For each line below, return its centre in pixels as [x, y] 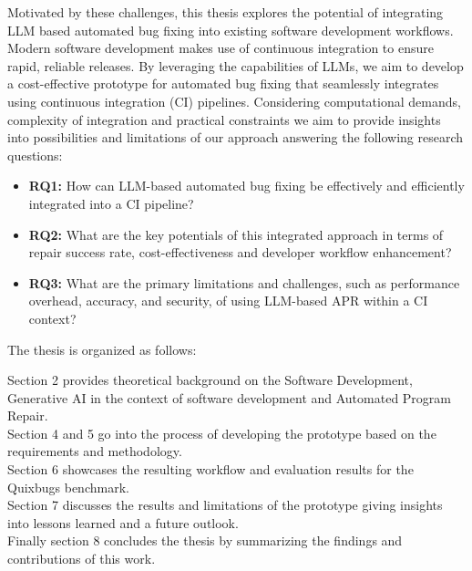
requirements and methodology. [95, 451]
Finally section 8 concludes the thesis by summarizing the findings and [205, 540]
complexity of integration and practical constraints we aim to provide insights [224, 119]
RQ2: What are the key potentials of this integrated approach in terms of [236, 234]
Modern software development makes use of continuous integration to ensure [221, 48]
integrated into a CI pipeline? [111, 203]
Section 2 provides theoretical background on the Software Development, [210, 380]
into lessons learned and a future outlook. [123, 522]
